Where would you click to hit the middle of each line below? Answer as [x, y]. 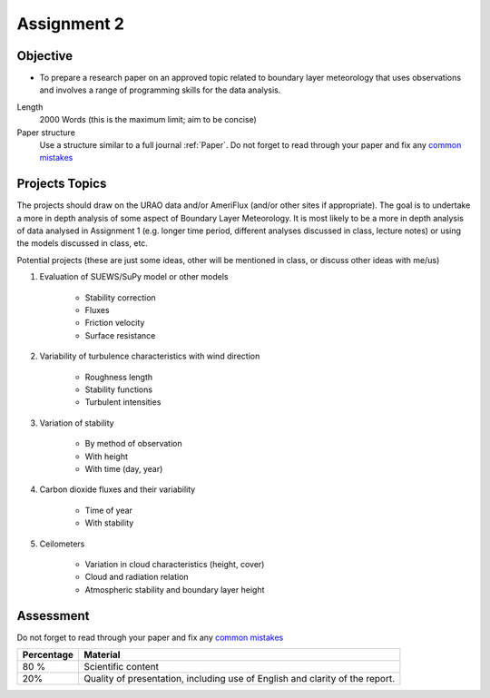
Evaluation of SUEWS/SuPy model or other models [134, 277]
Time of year [109, 510]
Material [102, 654]
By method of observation [133, 444]
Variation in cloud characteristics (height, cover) [175, 564]
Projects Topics [62, 184]
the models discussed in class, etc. [83, 243]
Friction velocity [115, 323]
